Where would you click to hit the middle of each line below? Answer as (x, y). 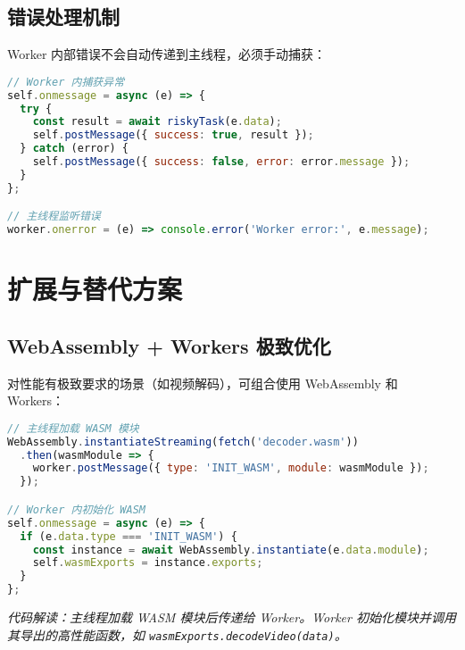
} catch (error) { (75, 149)
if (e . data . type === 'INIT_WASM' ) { (129, 536)
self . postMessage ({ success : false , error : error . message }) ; (221, 162)
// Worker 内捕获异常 (66, 82)
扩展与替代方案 (95, 289)
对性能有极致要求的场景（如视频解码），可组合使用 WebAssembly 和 (203, 383)
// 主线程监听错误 (54, 217)
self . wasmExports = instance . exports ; (148, 563)
